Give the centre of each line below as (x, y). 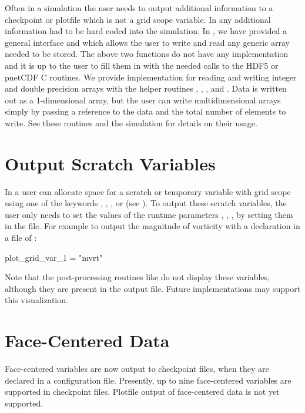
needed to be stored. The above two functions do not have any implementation (147, 54)
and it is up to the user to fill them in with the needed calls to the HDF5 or (142, 65)
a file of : (21, 238)
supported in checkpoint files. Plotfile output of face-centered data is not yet (142, 392)
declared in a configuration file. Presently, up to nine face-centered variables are (148, 380)
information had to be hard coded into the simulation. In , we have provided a (146, 31)
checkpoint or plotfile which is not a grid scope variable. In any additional (138, 19)
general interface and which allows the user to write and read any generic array (147, 42)
